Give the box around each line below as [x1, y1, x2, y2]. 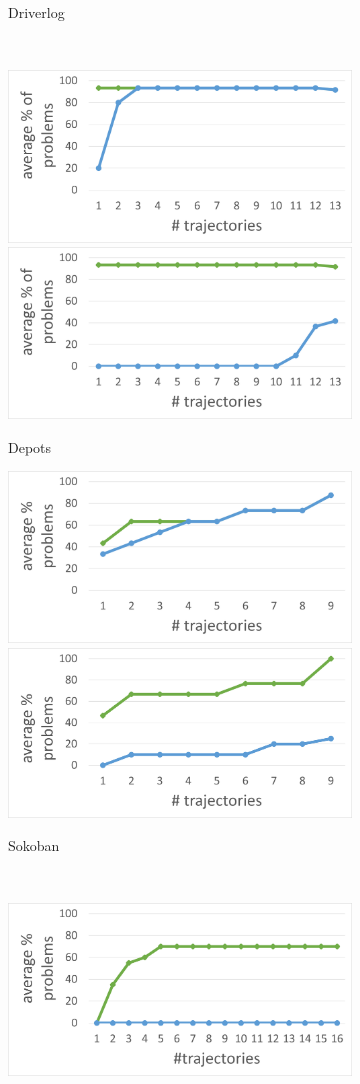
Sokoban [8, 835, 60, 856]
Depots [8, 436, 52, 457]
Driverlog [8, 2, 65, 22]
